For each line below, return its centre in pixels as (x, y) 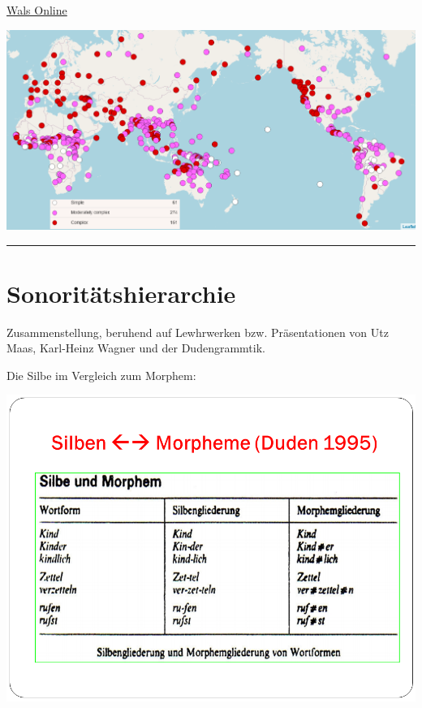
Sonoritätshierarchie (121, 293)
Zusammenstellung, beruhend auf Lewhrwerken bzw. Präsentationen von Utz (198, 332)
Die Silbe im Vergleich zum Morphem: (101, 375)
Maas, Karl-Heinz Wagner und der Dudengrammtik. (136, 348)
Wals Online (37, 10)
